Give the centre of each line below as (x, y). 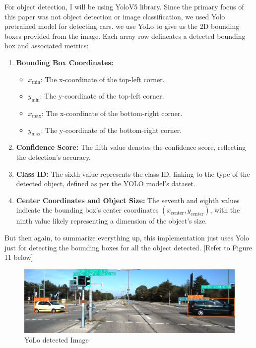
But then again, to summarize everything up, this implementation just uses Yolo (127, 237)
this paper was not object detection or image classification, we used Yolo (115, 16)
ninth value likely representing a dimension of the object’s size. (112, 221)
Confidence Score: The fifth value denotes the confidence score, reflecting (131, 147)
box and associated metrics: (47, 46)
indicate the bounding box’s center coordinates (87, 210)
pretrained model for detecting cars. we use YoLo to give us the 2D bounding (122, 26)
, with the (225, 210)
